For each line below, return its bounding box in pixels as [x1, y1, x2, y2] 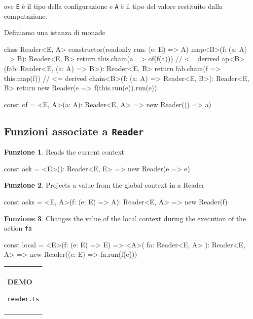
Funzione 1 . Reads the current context [4, 147, 125, 157]
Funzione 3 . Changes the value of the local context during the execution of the [4, 213, 246, 223]
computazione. [4, 10, 47, 21]
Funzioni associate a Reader [4, 123, 144, 138]
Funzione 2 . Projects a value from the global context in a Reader [4, 180, 205, 190]
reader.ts [7, 295, 39, 303]
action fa [4, 223, 32, 233]
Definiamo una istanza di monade [4, 27, 106, 38]
